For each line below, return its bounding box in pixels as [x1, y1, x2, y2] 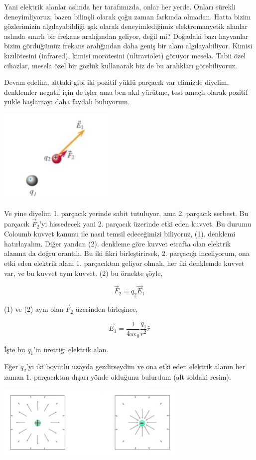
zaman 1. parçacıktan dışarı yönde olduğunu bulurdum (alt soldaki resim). [4, 372, 231, 382]
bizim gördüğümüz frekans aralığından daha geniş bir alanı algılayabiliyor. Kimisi [4, 40, 253, 51]
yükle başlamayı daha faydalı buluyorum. [4, 96, 130, 107]
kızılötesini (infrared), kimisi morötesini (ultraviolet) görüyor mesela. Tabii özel [4, 50, 246, 60]
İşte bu [4, 344, 25, 354]
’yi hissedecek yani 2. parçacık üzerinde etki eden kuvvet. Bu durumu [39, 219, 252, 229]
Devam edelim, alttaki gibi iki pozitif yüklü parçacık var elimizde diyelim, [4, 77, 229, 87]
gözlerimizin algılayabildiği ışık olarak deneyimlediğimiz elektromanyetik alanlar [4, 21, 248, 31]
